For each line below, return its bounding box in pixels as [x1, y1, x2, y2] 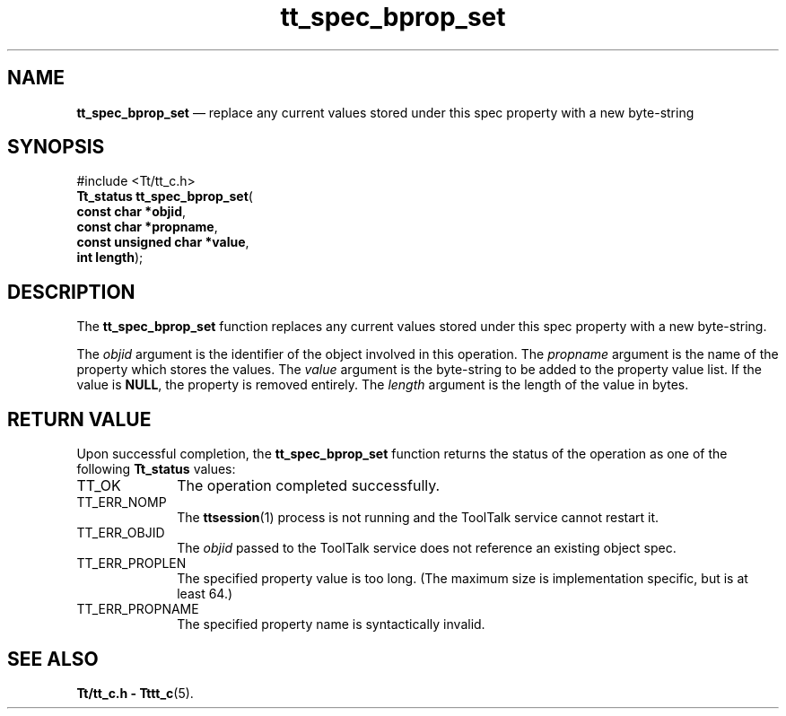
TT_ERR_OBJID [76, 525, 165, 541]
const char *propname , [76, 219, 218, 235]
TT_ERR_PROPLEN [76, 555, 187, 572]
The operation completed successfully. [177, 476, 441, 495]
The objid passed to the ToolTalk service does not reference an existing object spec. [177, 540, 677, 556]
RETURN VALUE [7, 407, 152, 431]
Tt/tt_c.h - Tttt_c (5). [76, 685, 194, 701]
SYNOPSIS [7, 135, 105, 159]
